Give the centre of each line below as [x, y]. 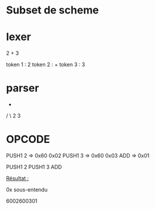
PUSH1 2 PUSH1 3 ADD [34, 167]
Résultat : [18, 178]
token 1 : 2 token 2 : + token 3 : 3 [46, 64]
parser [23, 88]
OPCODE [28, 140]
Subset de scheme [53, 10]
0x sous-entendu [27, 190]
